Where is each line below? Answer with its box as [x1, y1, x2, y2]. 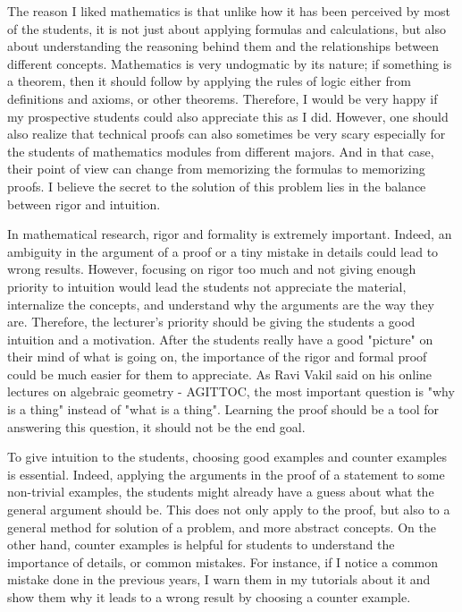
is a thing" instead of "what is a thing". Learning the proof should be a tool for [7, 400, 440, 419]
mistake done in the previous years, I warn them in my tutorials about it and [7, 570, 431, 589]
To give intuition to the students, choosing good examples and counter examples [7, 447, 447, 466]
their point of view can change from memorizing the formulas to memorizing [7, 159, 425, 178]
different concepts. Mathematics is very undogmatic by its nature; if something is [7, 54, 452, 72]
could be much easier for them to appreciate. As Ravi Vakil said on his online [7, 364, 433, 383]
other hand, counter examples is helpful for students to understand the [7, 535, 395, 554]
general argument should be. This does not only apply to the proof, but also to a [7, 500, 450, 519]
